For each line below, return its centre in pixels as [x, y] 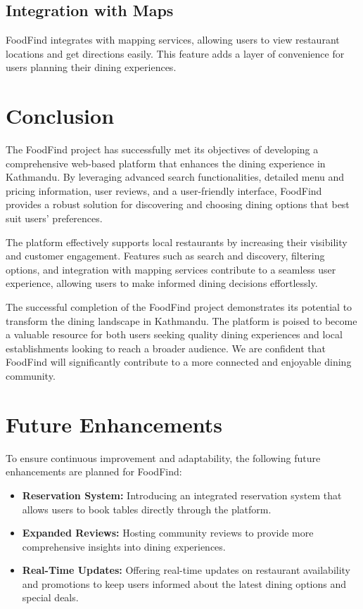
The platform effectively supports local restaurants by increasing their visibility [177, 242]
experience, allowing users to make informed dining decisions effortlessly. [162, 283]
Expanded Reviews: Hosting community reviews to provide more [168, 533]
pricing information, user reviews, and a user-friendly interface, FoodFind [164, 190]
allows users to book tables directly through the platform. [147, 509]
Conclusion [60, 116]
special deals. [50, 597]
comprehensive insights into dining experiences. [124, 546]
